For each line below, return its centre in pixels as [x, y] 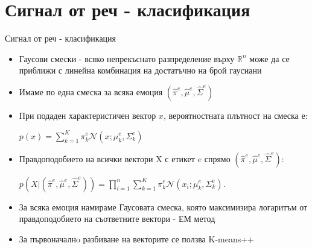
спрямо [217, 158]
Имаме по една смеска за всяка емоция [91, 91]
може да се [269, 58]
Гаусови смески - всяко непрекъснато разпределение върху [127, 58]
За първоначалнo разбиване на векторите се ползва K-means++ [137, 238]
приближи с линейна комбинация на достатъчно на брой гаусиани [140, 70]
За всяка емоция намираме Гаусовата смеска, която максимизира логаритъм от [163, 206]
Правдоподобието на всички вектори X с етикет [107, 158]
